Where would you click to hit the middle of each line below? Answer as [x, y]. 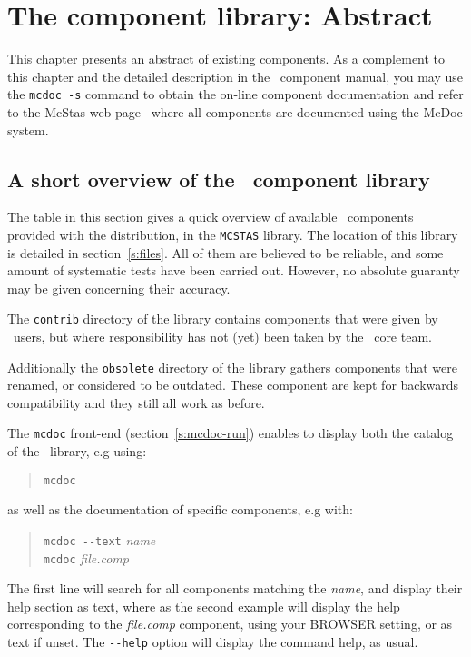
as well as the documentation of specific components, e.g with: [180, 509]
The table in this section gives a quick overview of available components [211, 217]
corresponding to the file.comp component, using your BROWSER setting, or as [230, 624]
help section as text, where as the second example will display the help [204, 606]
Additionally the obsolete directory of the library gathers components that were [232, 367]
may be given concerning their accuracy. [119, 288]
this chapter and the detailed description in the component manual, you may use [235, 76]
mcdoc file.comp [86, 557]
